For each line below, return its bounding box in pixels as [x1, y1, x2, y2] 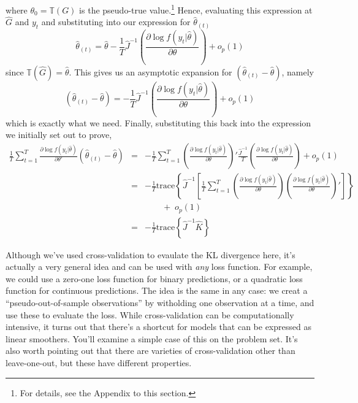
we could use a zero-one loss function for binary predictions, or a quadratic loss [6, 272, 303, 285]
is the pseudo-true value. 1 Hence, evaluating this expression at [79, 2, 313, 16]
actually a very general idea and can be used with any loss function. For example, [6, 260, 313, 273]
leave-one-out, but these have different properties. [6, 356, 192, 369]
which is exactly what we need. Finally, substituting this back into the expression [6, 116, 311, 129]
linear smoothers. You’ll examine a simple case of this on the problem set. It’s [6, 332, 298, 345]
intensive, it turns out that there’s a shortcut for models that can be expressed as [6, 320, 311, 333]
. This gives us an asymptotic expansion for [69, 65, 232, 78]
